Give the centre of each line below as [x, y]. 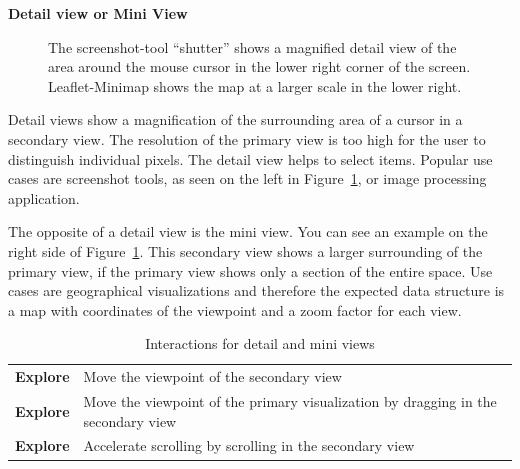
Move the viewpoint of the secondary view [212, 376]
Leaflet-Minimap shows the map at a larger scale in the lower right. [255, 85]
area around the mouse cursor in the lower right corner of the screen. [259, 66]
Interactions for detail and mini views [260, 343]
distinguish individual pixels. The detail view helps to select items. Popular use [250, 158]
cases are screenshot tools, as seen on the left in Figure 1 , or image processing [247, 178]
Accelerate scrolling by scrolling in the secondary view [249, 445]
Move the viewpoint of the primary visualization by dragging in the [290, 401]
